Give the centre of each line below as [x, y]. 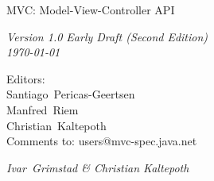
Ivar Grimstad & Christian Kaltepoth [98, 167]
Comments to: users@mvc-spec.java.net [102, 141]
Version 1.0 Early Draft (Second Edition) [107, 36]
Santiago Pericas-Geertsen [71, 94]
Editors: [26, 78]
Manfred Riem [43, 109]
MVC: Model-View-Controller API [91, 10]
